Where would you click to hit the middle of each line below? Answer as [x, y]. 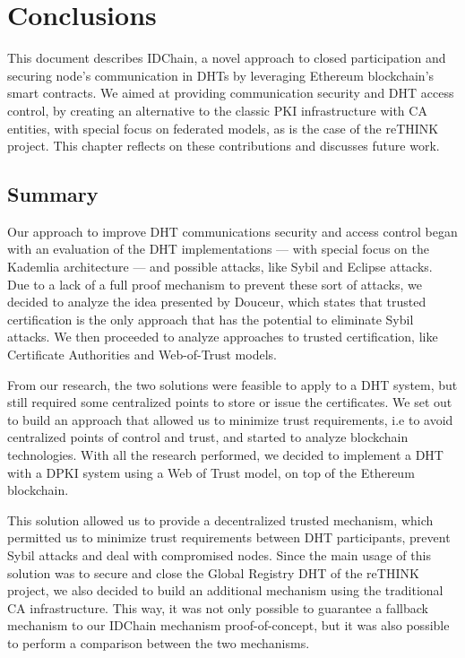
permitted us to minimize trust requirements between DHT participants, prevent [229, 537]
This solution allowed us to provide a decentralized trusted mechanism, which [220, 519]
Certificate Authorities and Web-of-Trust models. [142, 355]
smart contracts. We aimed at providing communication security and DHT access [231, 93]
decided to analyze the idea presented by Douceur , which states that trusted [217, 302]
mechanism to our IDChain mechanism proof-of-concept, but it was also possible [228, 625]
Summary [53, 194]
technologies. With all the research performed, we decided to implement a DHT [225, 455]
